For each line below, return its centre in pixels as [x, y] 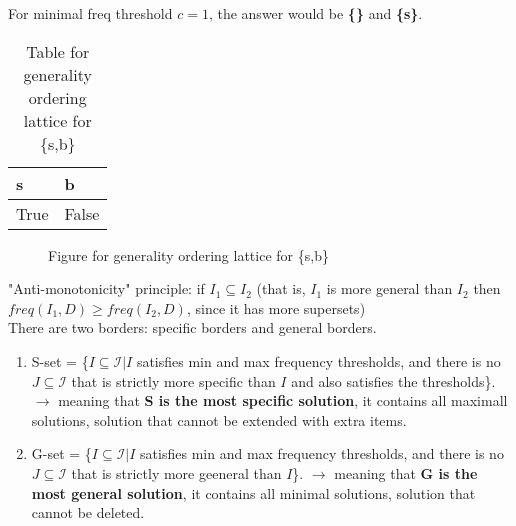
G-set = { [61, 453]
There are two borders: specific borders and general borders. [192, 327]
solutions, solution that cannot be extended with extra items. [219, 419]
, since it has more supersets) [276, 307]
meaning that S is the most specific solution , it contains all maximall [283, 400]
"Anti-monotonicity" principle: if [106, 288]
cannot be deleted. [88, 512]
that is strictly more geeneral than [176, 472]
